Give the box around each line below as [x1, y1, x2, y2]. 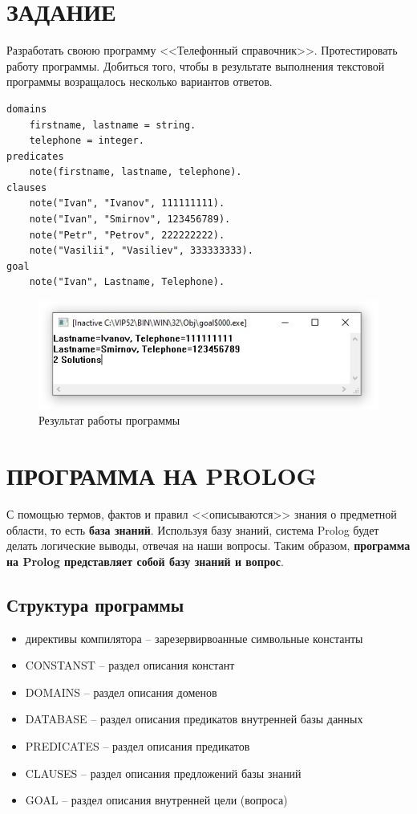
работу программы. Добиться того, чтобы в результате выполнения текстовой [6, 57, 385, 74]
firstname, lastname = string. [29, 119, 196, 131]
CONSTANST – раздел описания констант [25, 657, 235, 674]
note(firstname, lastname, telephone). [29, 166, 242, 178]
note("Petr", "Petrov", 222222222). [29, 229, 225, 241]
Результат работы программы [38, 412, 180, 429]
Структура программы [6, 592, 184, 617]
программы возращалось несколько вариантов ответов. [6, 73, 273, 90]
